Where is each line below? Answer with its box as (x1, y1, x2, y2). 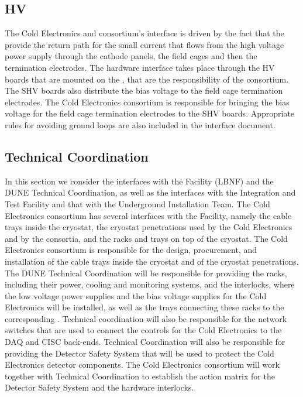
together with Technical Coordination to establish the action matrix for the (5, 369, 275, 382)
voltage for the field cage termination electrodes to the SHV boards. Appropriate (5, 107, 295, 119)
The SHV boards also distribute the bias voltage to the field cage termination (5, 84, 283, 97)
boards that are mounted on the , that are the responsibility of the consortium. (5, 73, 289, 85)
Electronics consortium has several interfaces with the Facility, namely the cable (5, 209, 292, 221)
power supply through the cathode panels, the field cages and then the (5, 50, 257, 62)
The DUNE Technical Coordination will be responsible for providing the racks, (5, 266, 287, 279)
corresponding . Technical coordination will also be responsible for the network (5, 312, 287, 324)
